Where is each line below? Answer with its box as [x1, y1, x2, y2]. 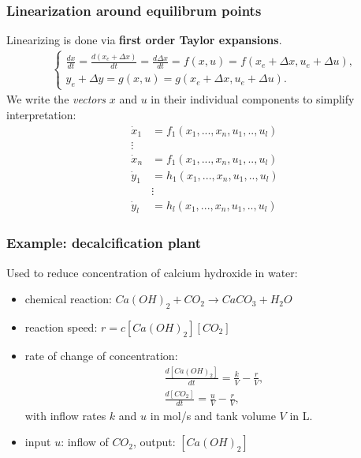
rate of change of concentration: [24, 347, 178, 363]
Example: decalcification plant [6, 233, 201, 253]
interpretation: [6, 106, 76, 122]
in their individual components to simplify [151, 91, 355, 107]
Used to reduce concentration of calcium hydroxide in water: [6, 264, 298, 280]
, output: [132, 434, 176, 450]
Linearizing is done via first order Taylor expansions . [6, 32, 282, 48]
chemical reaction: [24, 291, 112, 307]
